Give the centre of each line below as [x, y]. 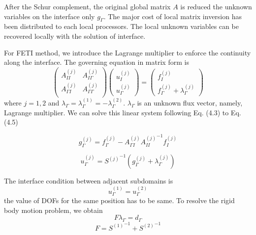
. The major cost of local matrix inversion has [173, 16]
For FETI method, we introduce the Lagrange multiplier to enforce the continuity [128, 52]
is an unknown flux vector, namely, [190, 103]
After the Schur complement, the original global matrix [87, 6]
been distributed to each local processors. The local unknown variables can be [121, 26]
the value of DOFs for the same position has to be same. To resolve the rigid [119, 200]
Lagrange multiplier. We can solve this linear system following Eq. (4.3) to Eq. [123, 112]
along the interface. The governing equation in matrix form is [96, 62]
